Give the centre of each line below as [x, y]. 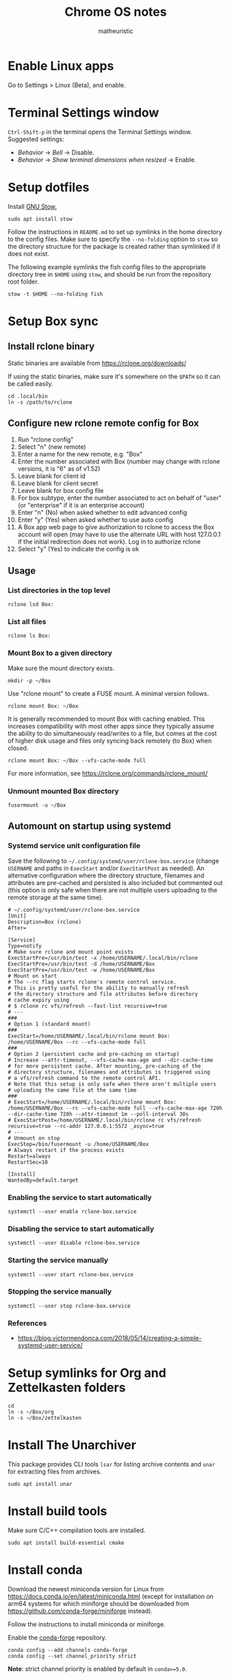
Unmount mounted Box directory [63, 791]
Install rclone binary [51, 346]
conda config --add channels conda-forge [68, 1650]
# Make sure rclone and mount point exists [71, 952]
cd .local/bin [28, 396]
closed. [18, 748]
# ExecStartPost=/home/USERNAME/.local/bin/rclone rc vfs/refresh [104, 1120]
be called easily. [30, 383]
